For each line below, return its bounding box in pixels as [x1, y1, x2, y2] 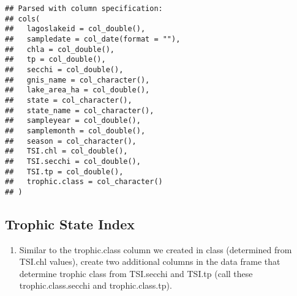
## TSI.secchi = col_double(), [5, 157, 141, 166]
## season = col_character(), [5, 136, 137, 146]
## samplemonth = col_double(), [5, 126, 146, 135]
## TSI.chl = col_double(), [5, 147, 128, 156]
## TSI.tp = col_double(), [5, 167, 124, 176]
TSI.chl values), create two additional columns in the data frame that [19, 255, 280, 268]
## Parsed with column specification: [5, 4, 163, 13]
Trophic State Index [5, 214, 135, 233]
